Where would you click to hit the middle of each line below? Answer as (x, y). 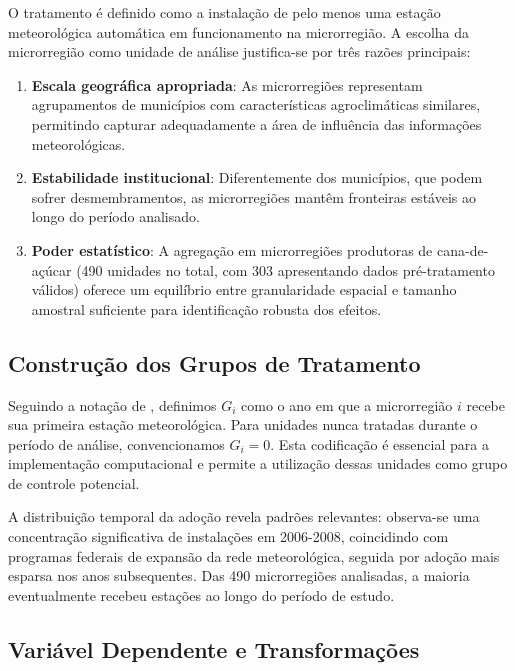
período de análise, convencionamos (116, 443)
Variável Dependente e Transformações (214, 648)
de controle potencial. (74, 482)
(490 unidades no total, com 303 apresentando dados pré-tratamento (285, 269)
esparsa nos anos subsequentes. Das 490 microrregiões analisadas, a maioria (239, 575)
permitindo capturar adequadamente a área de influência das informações (256, 123)
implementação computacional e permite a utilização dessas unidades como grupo (258, 463)
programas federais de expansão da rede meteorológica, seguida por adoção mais (254, 555)
